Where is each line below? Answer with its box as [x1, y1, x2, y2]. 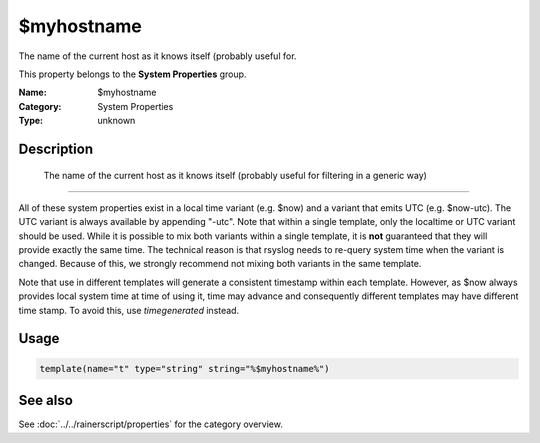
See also [18, 392, 74, 409]
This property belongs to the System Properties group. [18, 68, 247, 80]
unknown [97, 115, 136, 127]
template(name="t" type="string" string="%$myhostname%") [39, 363, 330, 374]
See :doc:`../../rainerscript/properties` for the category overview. [18, 418, 284, 430]
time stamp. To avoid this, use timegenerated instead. [18, 304, 240, 316]
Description [18, 140, 94, 157]
